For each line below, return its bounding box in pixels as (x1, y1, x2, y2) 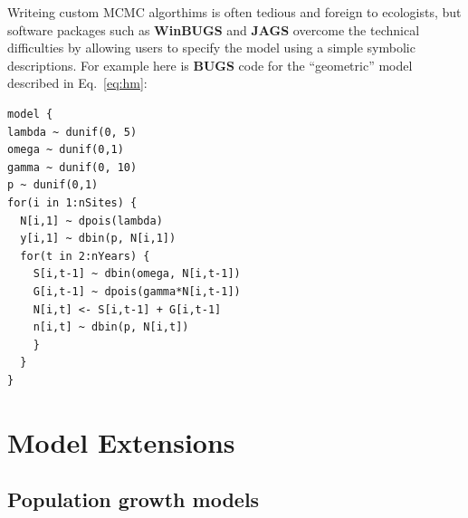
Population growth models (7, 485, 260, 513)
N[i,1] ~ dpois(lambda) (20, 214, 163, 227)
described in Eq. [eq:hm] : (7, 73, 148, 92)
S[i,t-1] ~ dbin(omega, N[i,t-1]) (33, 267, 241, 281)
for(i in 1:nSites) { (7, 196, 138, 209)
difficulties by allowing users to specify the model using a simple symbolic (7, 38, 415, 57)
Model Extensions (7, 423, 235, 460)
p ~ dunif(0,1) (7, 178, 99, 192)
